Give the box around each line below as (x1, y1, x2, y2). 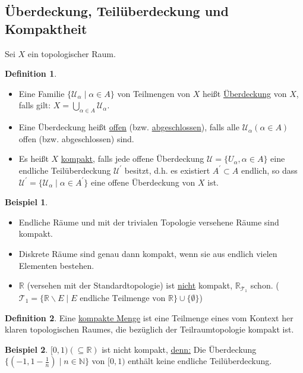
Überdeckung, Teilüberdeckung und (5, 2, 229, 20)
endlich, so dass (241, 164, 298, 176)
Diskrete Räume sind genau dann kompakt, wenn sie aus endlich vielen (18, 247, 277, 259)
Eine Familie (18, 87, 65, 99)
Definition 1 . (5, 67, 57, 80)
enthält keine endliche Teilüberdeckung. (128, 355, 272, 367)
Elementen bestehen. (18, 259, 94, 271)
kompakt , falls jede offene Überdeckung (61, 152, 204, 165)
